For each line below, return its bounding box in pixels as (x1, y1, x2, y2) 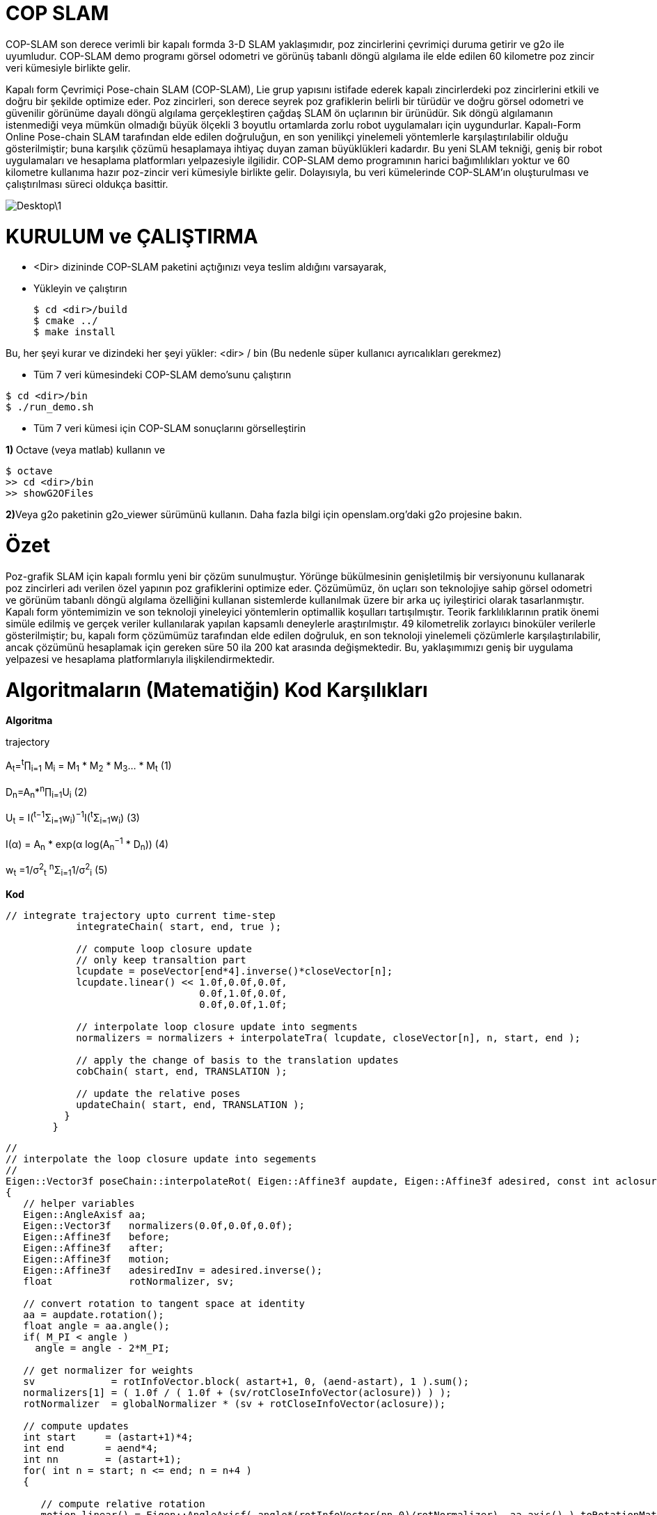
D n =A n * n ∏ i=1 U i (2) (6, 783, 88, 801)
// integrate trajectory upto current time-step (6, 909, 276, 921)
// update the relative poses (76, 1087, 241, 1099)
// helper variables (23, 1197, 135, 1209)
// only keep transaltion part (76, 954, 246, 965)
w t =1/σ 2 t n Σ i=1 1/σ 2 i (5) (6, 862, 108, 879)
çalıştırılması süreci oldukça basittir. (6, 177, 168, 190)
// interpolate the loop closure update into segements (6, 1153, 317, 1164)
